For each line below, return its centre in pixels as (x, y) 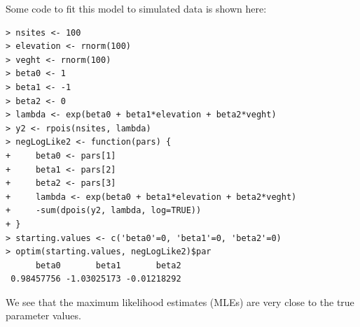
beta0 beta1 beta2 (108, 265)
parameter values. (43, 315)
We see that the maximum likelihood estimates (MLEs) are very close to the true (180, 301)
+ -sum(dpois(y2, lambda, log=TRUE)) (104, 211)
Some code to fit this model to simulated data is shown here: (136, 8)
